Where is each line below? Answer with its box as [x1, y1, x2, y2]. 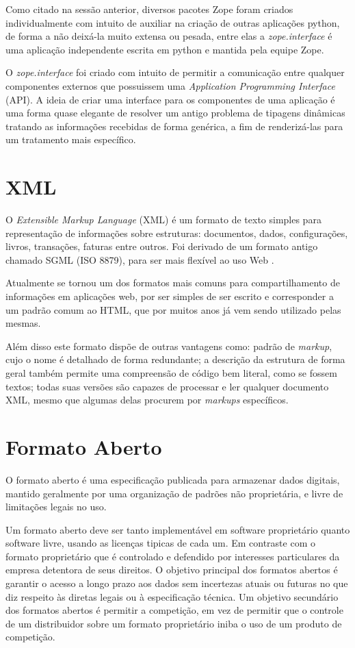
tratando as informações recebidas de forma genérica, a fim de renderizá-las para [5, 119, 343, 133]
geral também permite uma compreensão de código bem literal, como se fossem [5, 366, 337, 379]
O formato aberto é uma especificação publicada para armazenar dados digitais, [5, 472, 340, 486]
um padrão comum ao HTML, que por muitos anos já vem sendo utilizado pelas [5, 302, 341, 316]
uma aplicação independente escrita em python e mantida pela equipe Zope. [5, 42, 324, 56]
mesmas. [5, 316, 41, 330]
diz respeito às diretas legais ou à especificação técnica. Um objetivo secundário [5, 589, 339, 603]
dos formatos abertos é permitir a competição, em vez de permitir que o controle [5, 603, 343, 617]
